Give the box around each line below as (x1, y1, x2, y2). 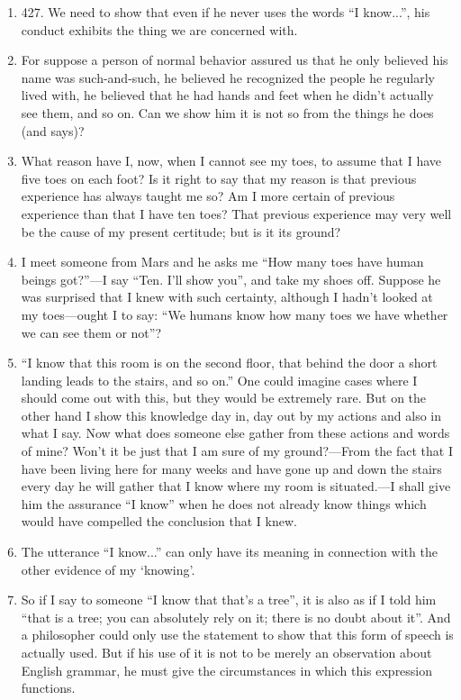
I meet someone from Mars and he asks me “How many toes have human (21, 252, 424, 271)
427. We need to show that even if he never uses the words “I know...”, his (21, 3, 430, 21)
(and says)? (21, 121, 85, 140)
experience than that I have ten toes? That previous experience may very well (21, 204, 452, 223)
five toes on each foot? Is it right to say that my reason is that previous (21, 168, 417, 187)
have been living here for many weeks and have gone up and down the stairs (21, 459, 442, 477)
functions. (21, 678, 76, 697)
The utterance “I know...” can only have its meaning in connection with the (21, 542, 438, 561)
